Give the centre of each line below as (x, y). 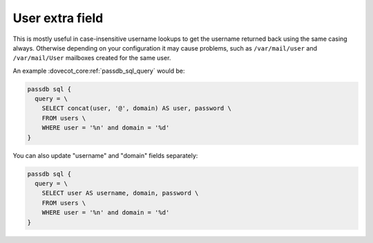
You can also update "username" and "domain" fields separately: (105, 155)
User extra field (58, 18)
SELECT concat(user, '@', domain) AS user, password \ (136, 108)
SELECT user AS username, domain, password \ (120, 193)
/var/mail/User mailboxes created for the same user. (92, 58)
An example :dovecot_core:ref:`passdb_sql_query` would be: (99, 71)
